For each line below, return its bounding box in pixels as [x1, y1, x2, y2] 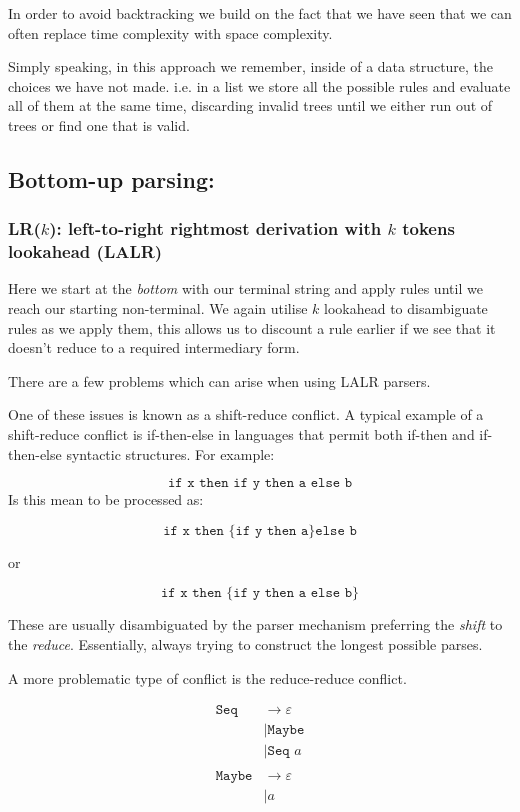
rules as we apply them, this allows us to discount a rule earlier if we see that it [8, 317, 496, 338]
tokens [402, 216, 455, 241]
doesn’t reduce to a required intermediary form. [8, 337, 300, 358]
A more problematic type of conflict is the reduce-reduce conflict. [8, 667, 407, 688]
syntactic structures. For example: [66, 443, 275, 464]
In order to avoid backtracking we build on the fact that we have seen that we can [8, 3, 512, 23]
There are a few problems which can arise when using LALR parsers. [8, 370, 431, 391]
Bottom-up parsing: [8, 163, 215, 194]
